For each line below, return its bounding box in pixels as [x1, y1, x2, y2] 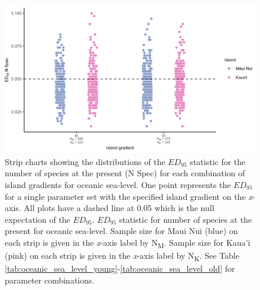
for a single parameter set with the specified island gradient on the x [5, 190, 252, 202]
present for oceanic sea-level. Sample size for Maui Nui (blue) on [5, 225, 238, 237]
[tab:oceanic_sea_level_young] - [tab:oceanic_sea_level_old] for [5, 262, 235, 275]
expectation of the [5, 213, 70, 225]
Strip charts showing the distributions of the [5, 155, 165, 167]
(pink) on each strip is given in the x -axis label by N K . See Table [5, 249, 239, 263]
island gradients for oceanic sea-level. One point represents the [5, 178, 231, 190]
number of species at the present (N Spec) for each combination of [5, 167, 245, 179]
